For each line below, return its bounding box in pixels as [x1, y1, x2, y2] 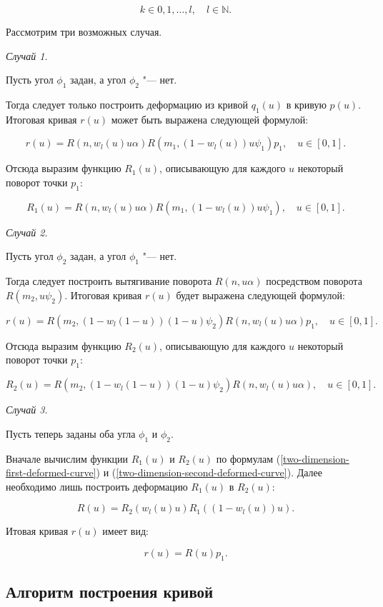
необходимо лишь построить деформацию [6, 478, 188, 493]
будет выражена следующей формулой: [176, 287, 345, 302]
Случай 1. [6, 48, 48, 63]
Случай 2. [6, 224, 48, 239]
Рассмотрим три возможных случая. [6, 24, 162, 39]
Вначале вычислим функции [6, 451, 128, 466]
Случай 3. [6, 402, 48, 417]
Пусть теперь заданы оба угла [6, 426, 136, 441]
